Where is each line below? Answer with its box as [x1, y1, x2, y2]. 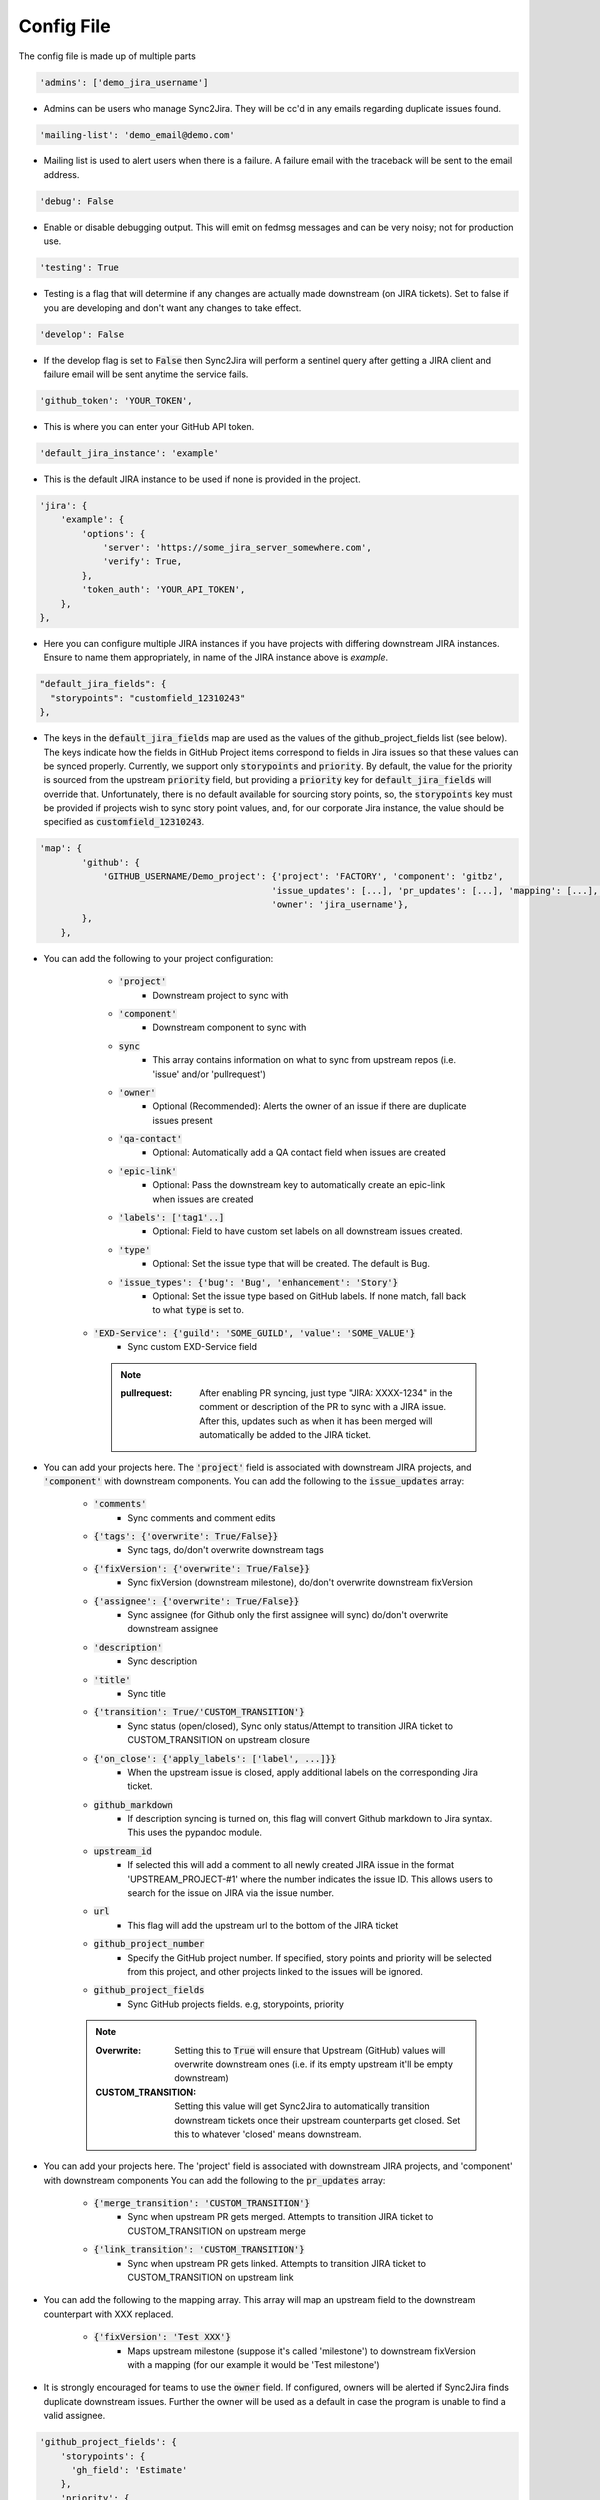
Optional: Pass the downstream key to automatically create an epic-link [152, 1179, 446, 1191]
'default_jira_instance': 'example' [39, 447, 220, 459]
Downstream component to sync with [152, 1021, 307, 1034]
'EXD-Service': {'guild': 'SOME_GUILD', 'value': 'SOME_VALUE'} [93, 1327, 416, 1339]
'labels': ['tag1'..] [118, 1212, 225, 1224]
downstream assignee [127, 1623, 219, 1635]
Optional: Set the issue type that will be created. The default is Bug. [152, 1258, 430, 1270]
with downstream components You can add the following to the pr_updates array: [43, 2174, 386, 2186]
